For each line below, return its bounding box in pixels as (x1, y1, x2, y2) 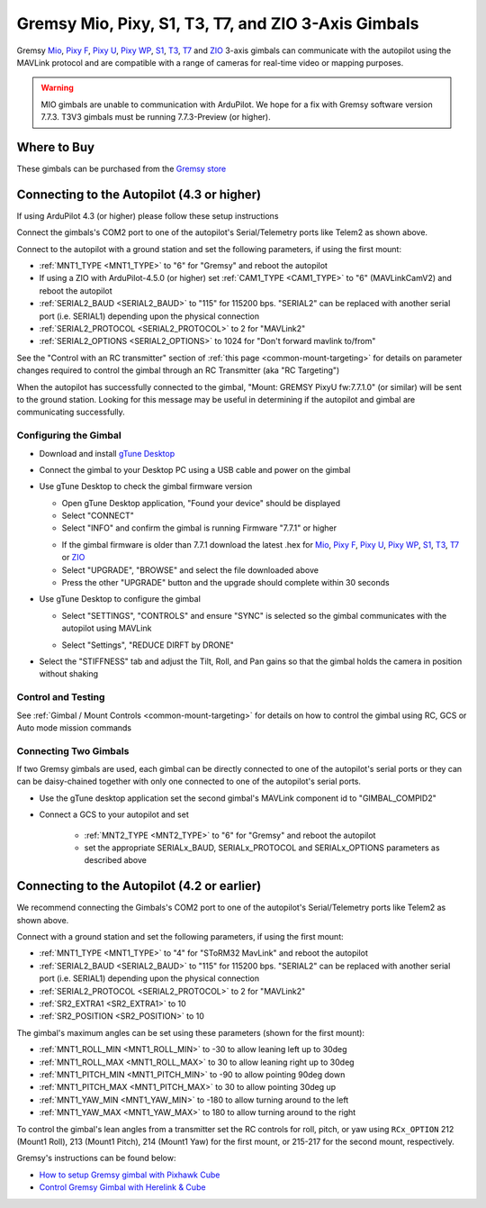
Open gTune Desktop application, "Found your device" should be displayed (61, 497, 341, 508)
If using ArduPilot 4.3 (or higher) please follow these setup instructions (16, 210, 279, 221)
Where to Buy (16, 140, 94, 155)
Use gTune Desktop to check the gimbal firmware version (39, 481, 253, 492)
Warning (40, 82, 74, 94)
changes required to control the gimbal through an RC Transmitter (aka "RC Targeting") (16, 365, 340, 376)
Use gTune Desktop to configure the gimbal (39, 594, 202, 604)
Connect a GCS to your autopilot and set (39, 809, 189, 820)
